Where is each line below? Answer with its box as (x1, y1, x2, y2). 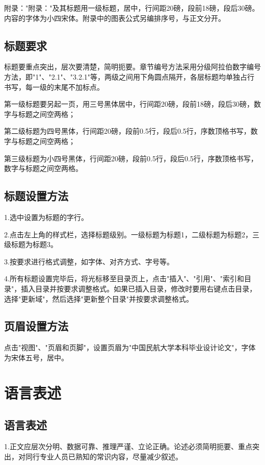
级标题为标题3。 (4, 239, 58, 250)
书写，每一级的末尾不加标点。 (4, 81, 104, 92)
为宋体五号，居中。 (4, 352, 68, 362)
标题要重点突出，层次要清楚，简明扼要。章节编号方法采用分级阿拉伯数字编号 (4, 61, 261, 72)
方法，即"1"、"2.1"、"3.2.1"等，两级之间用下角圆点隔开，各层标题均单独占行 (4, 71, 255, 82)
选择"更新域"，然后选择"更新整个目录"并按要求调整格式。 (4, 293, 193, 304)
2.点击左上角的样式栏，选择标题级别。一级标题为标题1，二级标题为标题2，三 (4, 229, 259, 239)
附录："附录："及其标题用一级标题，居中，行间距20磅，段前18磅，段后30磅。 (4, 3, 259, 13)
